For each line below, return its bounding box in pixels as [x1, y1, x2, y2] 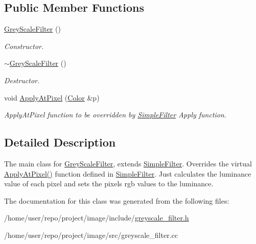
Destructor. [4, 75, 40, 85]
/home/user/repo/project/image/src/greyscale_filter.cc [4, 229, 178, 240]
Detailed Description [4, 134, 116, 150]
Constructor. [4, 40, 44, 51]
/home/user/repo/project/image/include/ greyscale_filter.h [4, 212, 189, 223]
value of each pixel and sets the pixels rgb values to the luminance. [4, 178, 214, 189]
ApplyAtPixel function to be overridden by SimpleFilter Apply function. [4, 109, 227, 120]
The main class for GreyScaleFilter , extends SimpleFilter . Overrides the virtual [4, 158, 252, 168]
